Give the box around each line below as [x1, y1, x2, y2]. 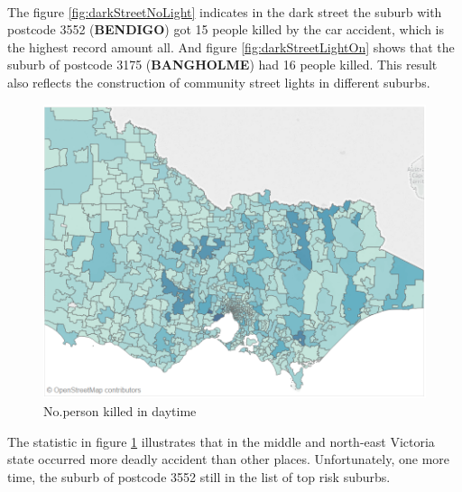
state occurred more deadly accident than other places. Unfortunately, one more [7, 450, 449, 469]
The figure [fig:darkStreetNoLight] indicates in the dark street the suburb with [7, 2, 442, 21]
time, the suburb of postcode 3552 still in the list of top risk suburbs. [7, 467, 391, 486]
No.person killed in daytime [43, 402, 197, 421]
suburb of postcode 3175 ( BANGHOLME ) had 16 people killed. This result [7, 55, 438, 74]
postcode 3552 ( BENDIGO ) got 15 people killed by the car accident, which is [7, 20, 445, 39]
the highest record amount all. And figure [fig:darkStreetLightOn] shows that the [7, 37, 455, 56]
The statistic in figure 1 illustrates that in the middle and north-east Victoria [7, 432, 435, 450]
